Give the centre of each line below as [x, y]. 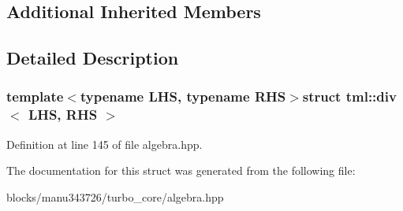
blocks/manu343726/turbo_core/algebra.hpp [115, 196]
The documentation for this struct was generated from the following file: [181, 170]
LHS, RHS [63, 115]
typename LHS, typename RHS [183, 96]
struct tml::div [349, 96]
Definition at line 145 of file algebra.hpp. [104, 144]
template [35, 96]
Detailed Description [93, 58]
